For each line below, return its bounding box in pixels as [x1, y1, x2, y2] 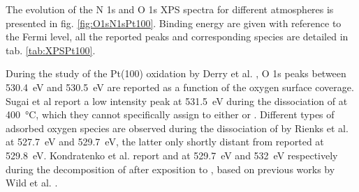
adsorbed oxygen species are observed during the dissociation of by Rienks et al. [6, 120, 349, 135]
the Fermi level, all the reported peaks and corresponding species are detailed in [6, 29, 349, 44]
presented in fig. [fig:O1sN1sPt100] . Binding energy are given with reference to [6, 15, 342, 30]
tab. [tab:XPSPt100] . [6, 42, 96, 57]
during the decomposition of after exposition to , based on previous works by [6, 161, 335, 176]
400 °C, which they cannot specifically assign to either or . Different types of [6, 107, 335, 122]
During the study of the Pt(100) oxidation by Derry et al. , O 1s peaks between [6, 66, 346, 81]
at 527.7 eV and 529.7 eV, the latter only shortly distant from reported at [6, 134, 324, 149]
